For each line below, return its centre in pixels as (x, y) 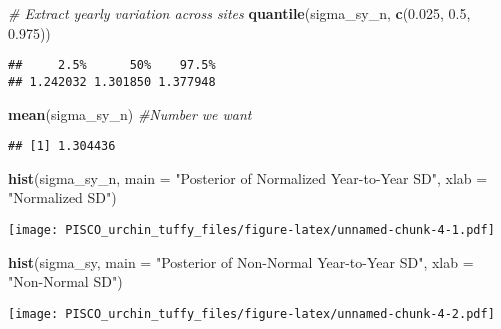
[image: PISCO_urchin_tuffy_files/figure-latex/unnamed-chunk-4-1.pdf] (251, 229)
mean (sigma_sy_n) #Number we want (130, 113)
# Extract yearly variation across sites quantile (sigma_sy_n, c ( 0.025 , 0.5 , (239, 13)
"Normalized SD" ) (62, 197)
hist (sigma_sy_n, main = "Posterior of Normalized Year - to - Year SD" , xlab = (248, 177)
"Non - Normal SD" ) (65, 281)
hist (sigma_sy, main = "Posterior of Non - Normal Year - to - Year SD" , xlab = (241, 261)
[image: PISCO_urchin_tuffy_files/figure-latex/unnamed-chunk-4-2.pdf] (251, 313)
